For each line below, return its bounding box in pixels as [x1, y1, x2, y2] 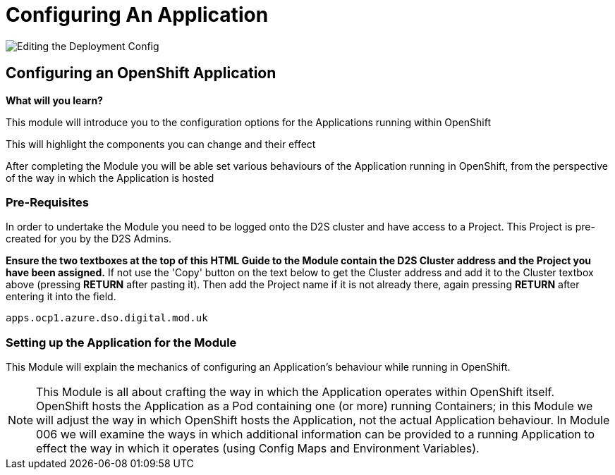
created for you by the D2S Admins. [6, 233, 172, 245]
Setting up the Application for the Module [6, 335, 237, 350]
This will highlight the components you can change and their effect [6, 137, 316, 150]
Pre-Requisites [6, 195, 89, 209]
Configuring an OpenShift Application [6, 64, 276, 82]
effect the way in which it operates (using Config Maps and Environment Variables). [36, 441, 480, 456]
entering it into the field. [6, 290, 116, 303]
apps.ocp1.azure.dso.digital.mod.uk [6, 312, 208, 324]
